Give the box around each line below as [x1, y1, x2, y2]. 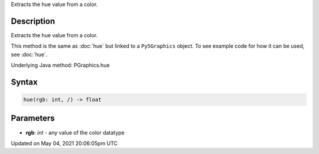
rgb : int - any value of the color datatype [25, 129, 125, 136]
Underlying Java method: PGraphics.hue [11, 62, 110, 69]
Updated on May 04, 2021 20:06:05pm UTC [11, 139, 118, 147]
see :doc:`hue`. [11, 51, 48, 58]
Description [11, 16, 56, 26]
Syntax [11, 77, 38, 87]
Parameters [11, 113, 55, 123]
